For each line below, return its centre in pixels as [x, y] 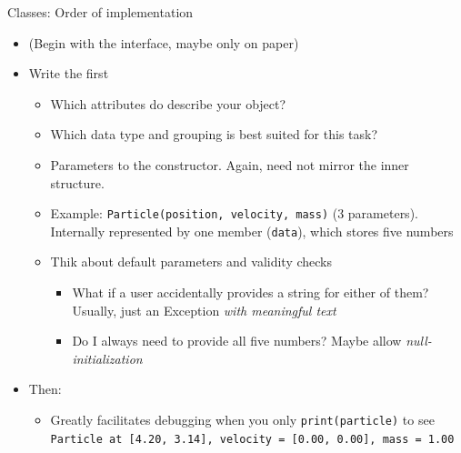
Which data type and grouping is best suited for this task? [214, 134]
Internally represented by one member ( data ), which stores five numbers [252, 231]
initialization [107, 358]
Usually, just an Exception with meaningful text [204, 310]
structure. [77, 182]
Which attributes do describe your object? [168, 103]
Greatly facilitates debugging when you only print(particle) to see [242, 420]
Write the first [69, 73]
